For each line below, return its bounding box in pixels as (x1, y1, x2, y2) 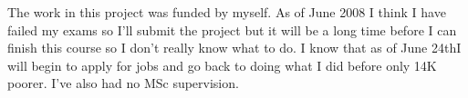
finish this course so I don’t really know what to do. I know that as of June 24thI (7, 38, 462, 57)
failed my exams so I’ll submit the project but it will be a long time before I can (7, 20, 457, 39)
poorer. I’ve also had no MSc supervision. (7, 73, 239, 93)
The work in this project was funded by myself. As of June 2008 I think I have (7, 3, 446, 21)
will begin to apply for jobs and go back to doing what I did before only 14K (7, 55, 437, 74)
